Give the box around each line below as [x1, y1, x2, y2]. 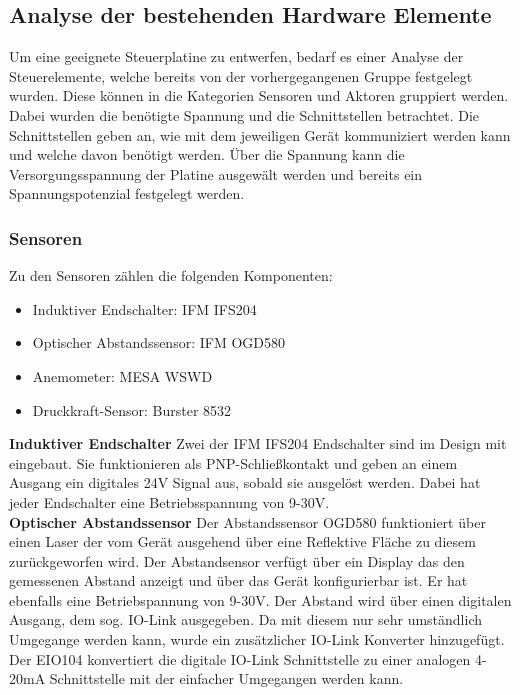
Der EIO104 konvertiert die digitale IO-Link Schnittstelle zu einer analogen [9, 648, 471, 669]
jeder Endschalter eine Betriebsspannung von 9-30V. [9, 491, 330, 512]
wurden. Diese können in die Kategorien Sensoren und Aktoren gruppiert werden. [9, 85, 509, 106]
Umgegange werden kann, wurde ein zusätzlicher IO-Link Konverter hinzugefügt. [9, 629, 505, 650]
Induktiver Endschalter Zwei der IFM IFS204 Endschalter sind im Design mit [9, 433, 507, 454]
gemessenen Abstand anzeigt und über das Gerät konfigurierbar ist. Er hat [9, 570, 468, 591]
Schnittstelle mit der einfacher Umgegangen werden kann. [49, 668, 404, 689]
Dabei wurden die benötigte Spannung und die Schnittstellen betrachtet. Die [9, 104, 479, 125]
